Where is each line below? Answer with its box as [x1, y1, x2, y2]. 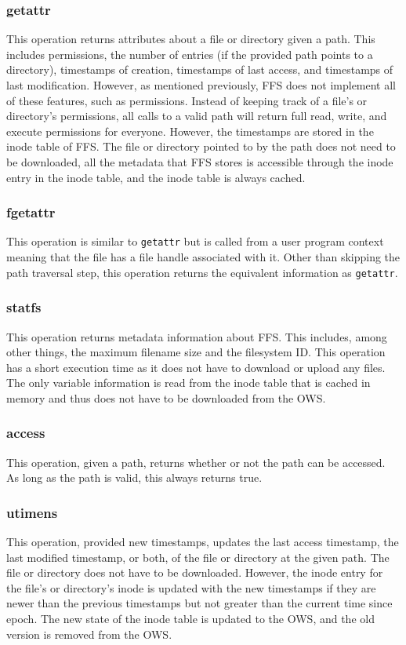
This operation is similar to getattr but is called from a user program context [6, 233, 384, 250]
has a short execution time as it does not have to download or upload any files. [6, 359, 386, 375]
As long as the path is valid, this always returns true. [6, 469, 263, 486]
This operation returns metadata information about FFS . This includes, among [6, 328, 387, 344]
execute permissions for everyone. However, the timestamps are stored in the [6, 122, 374, 139]
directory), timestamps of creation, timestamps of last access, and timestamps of [6, 61, 393, 78]
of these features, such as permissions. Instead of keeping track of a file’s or [6, 92, 368, 108]
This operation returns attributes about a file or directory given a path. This [6, 31, 375, 47]
